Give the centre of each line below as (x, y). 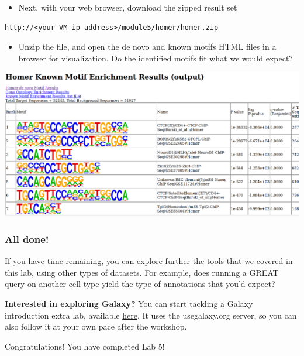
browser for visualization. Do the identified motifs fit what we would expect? (156, 58)
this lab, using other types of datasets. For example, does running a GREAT (142, 272)
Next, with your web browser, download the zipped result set (128, 7)
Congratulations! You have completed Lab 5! (85, 346)
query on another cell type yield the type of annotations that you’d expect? (140, 284)
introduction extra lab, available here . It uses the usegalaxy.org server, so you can (151, 315)
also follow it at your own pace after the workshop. (96, 326)
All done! (27, 239)
